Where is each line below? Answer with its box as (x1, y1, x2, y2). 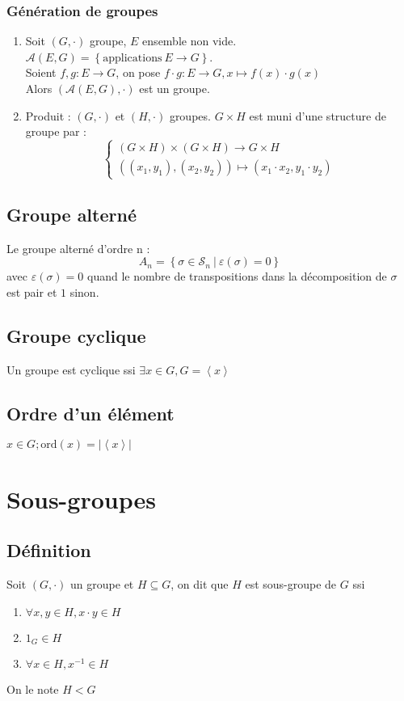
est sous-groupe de (245, 575, 337, 592)
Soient (25, 64, 57, 81)
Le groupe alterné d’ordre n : (6, 239, 150, 256)
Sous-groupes (6, 482, 156, 515)
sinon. (69, 283, 99, 300)
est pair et (6, 283, 57, 300)
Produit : (25, 107, 71, 124)
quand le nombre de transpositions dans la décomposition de (87, 268, 387, 285)
